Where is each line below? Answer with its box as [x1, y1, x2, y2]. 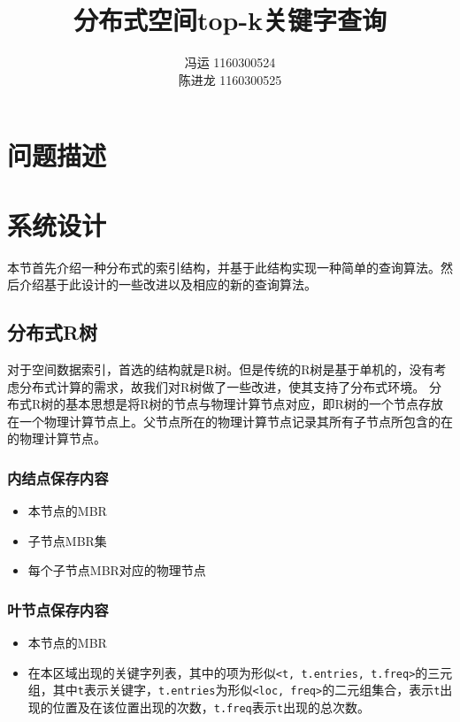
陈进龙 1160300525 [178, 70, 282, 88]
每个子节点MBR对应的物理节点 [27, 561, 206, 580]
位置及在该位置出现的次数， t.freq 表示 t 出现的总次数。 [52, 698, 370, 717]
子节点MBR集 [27, 531, 107, 549]
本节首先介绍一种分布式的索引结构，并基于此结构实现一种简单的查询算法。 [7, 257, 441, 276]
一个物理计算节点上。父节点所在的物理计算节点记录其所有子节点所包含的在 [19, 411, 453, 430]
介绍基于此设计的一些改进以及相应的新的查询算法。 [19, 275, 317, 294]
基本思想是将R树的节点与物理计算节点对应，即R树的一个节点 [65, 395, 418, 413]
